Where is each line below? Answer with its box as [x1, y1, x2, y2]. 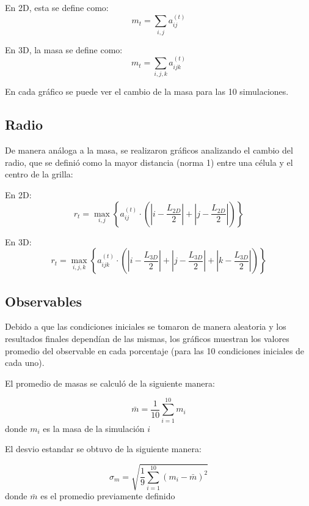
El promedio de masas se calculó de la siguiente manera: [5, 376, 215, 389]
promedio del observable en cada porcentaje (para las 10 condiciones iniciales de [5, 344, 305, 357]
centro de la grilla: [5, 168, 73, 180]
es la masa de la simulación [43, 422, 145, 434]
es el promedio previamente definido [40, 489, 175, 502]
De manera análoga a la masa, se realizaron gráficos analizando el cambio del [5, 144, 293, 157]
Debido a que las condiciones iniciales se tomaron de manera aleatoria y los [5, 320, 286, 333]
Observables [5, 291, 82, 310]
